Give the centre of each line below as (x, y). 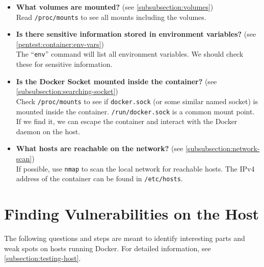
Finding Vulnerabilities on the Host (132, 214)
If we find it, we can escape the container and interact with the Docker (127, 121)
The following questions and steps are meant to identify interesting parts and (125, 238)
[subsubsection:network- (222, 148)
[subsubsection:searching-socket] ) (67, 91)
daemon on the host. (48, 131)
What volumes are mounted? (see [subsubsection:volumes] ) (115, 7)
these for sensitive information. (64, 64)
